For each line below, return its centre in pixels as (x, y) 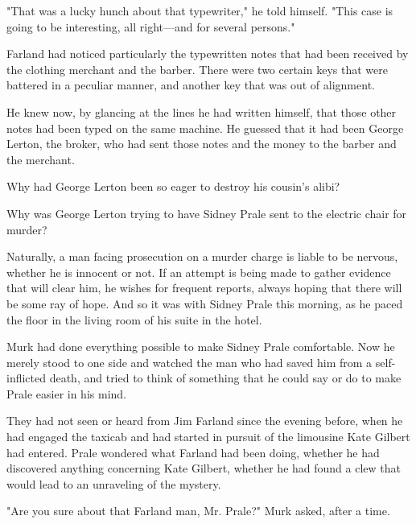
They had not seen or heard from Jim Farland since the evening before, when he (205, 421)
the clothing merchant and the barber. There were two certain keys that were (197, 69)
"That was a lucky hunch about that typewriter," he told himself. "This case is (200, 10)
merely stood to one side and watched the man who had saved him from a (189, 362)
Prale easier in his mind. (66, 393)
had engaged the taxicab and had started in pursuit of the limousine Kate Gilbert (208, 437)
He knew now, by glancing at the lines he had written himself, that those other (202, 111)
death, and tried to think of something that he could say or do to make (225, 378)
